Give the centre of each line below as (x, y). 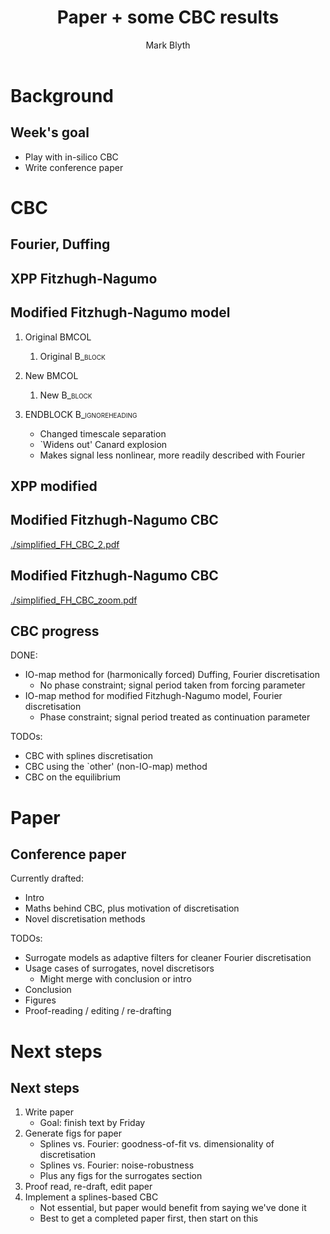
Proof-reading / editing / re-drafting (98, 1011)
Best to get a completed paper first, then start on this (149, 1218)
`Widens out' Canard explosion (103, 444)
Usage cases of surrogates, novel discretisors (119, 968)
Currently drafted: (47, 878)
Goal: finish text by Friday (92, 1123)
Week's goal (50, 132)
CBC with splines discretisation (88, 756)
